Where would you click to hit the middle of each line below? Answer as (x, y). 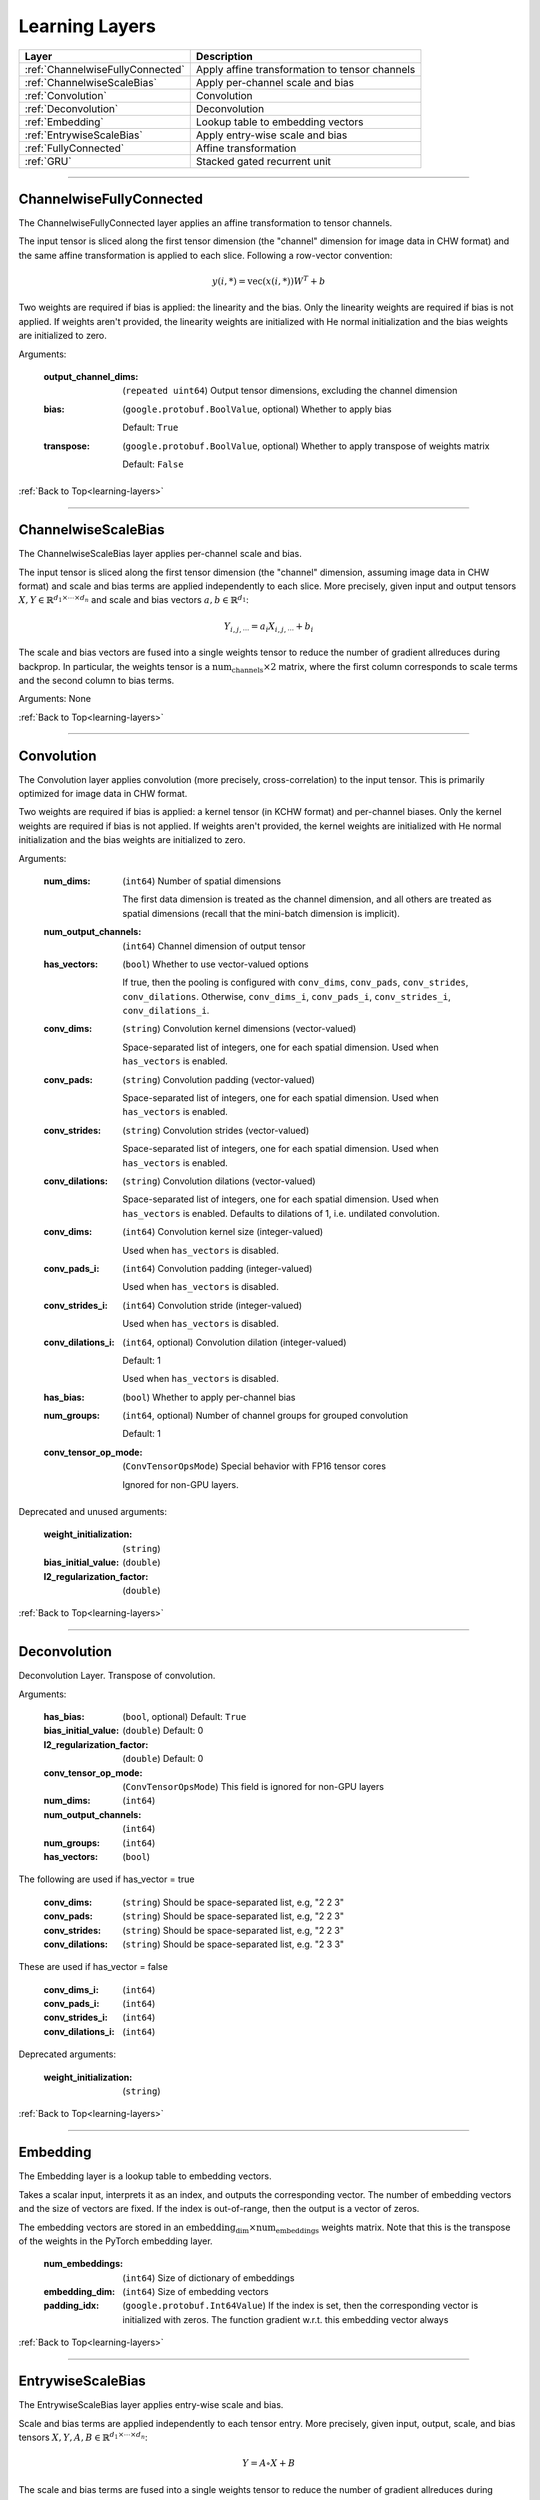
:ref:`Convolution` (65, 95)
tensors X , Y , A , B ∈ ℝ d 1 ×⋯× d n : (83, 2436)
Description (224, 56)
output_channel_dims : (91, 376)
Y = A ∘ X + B (268, 2463)
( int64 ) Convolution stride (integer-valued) (212, 1305)
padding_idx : (71, 2306)
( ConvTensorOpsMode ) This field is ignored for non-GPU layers (253, 1786)
